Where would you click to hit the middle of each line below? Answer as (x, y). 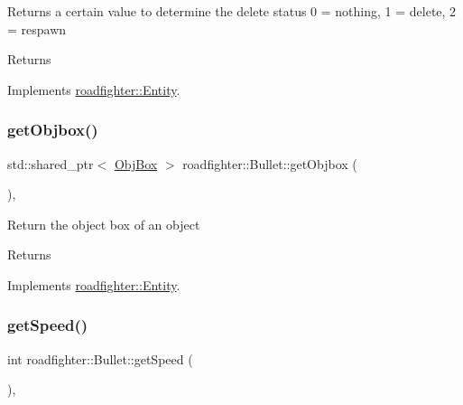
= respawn (37, 28)
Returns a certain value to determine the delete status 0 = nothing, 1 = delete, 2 (232, 11)
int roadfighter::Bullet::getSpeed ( (100, 358)
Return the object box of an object (104, 224)
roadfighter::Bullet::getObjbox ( (270, 163)
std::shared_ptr (51, 163)
